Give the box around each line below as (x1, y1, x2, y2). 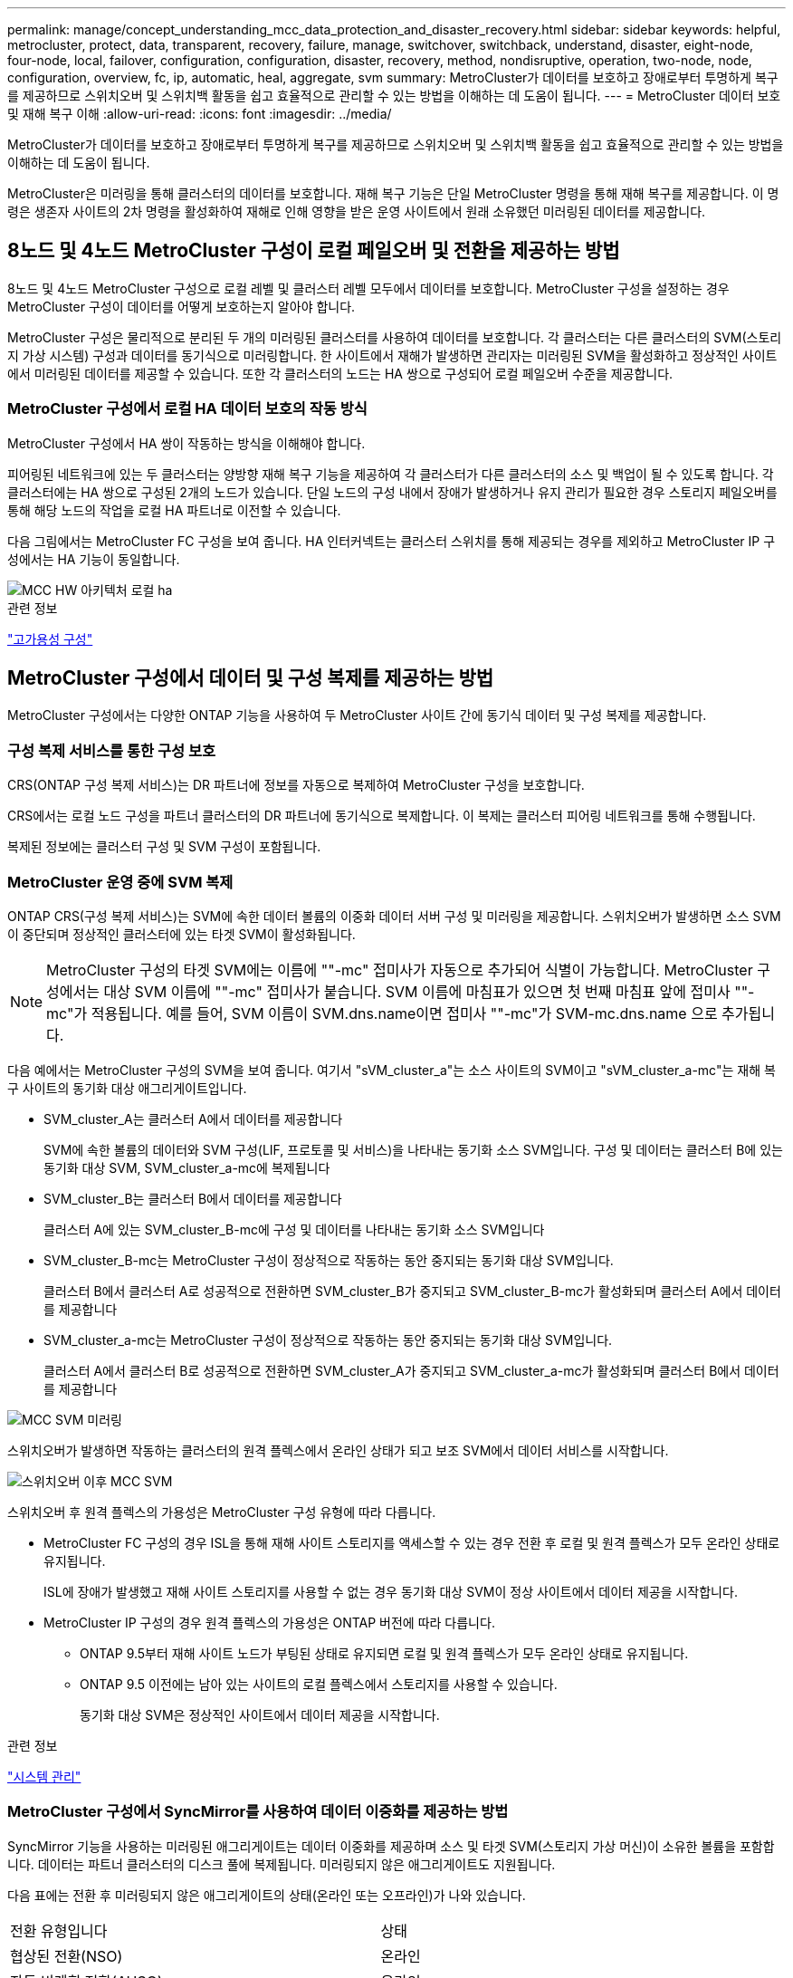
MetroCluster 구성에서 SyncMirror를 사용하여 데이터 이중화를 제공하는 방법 (7, 1802, 509, 1821)
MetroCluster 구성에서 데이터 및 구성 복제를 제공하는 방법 (7, 667, 494, 690)
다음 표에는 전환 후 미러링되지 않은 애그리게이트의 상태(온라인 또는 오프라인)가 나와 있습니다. (7, 1887, 526, 1903)
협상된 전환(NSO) (10, 1946, 123, 1965)
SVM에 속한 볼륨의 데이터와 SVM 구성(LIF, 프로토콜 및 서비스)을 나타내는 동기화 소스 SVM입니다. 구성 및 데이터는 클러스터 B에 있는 (43, 1141, 783, 1157)
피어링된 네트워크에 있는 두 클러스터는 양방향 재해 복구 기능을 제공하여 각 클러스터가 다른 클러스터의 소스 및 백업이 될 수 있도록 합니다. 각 (7, 466, 774, 482)
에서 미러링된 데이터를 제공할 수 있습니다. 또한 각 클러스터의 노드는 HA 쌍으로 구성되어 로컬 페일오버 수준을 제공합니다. (7, 365, 674, 381)
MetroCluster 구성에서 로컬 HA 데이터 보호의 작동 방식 (7, 399, 368, 418)
